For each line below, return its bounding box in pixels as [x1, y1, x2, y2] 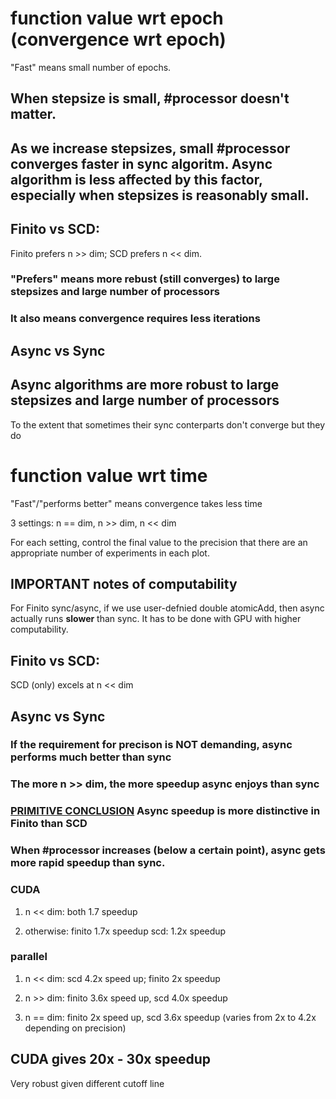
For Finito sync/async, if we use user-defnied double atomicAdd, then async [10, 602, 325, 614]
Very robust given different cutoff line [10, 1077, 165, 1089]
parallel [10, 950, 48, 964]
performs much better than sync [10, 750, 172, 764]
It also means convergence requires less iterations [10, 312, 261, 326]
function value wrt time [10, 464, 208, 487]
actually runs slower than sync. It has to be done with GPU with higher [10, 613, 302, 625]
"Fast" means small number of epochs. [10, 61, 172, 73]
